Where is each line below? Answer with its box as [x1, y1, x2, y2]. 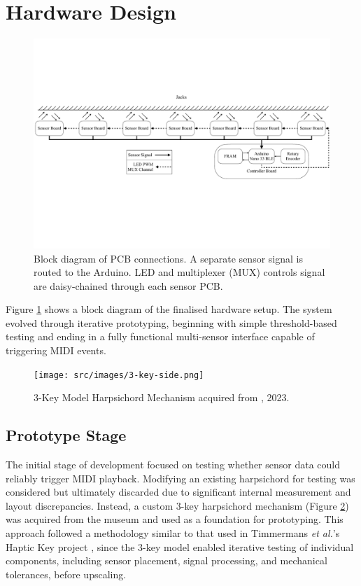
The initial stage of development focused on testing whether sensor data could [6, 457, 341, 472]
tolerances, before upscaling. [6, 566, 127, 581]
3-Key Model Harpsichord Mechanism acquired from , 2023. [34, 390, 290, 405]
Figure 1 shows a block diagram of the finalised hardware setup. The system [6, 302, 332, 316]
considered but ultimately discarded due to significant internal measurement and [6, 484, 351, 499]
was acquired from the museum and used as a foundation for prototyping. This [6, 512, 344, 526]
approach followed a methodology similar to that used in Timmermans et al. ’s [6, 526, 340, 540]
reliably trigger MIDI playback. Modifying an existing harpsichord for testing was [6, 470, 355, 485]
